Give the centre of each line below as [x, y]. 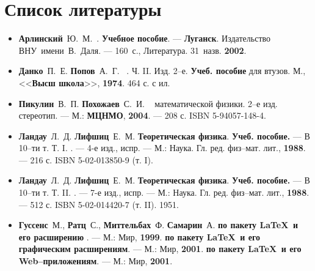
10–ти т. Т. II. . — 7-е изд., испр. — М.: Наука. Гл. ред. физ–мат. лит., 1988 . [164, 192]
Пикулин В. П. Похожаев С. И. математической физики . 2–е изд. [148, 103]
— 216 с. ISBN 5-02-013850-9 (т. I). [86, 159]
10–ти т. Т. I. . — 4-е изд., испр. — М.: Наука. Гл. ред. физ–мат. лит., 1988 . [162, 148]
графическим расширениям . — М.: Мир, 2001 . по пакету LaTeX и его [160, 249]
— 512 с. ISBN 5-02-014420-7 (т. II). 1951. [99, 204]
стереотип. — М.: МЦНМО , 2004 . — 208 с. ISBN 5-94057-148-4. [142, 115]
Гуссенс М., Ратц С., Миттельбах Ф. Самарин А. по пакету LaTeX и [158, 225]
